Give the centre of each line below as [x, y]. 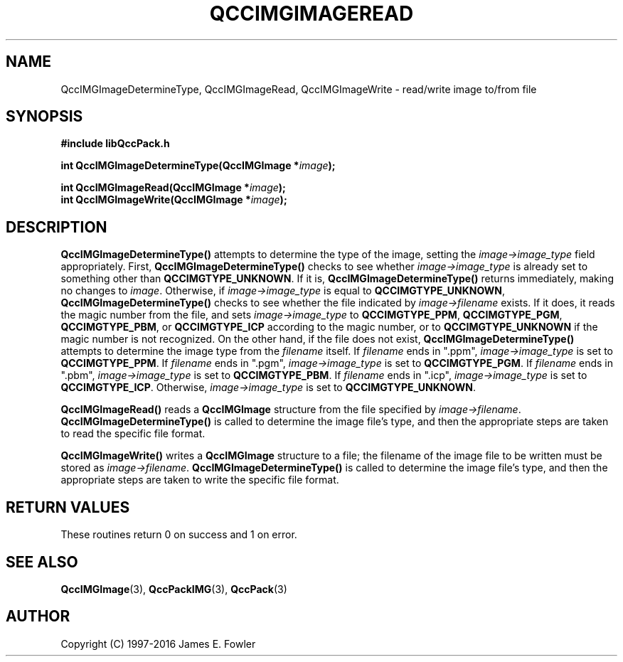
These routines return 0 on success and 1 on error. [179, 535]
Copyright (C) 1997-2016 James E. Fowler [158, 644]
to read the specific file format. [133, 434]
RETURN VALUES [68, 507]
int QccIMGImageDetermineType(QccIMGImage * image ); [198, 166]
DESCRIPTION [57, 227]
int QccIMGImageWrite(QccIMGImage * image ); [174, 200]
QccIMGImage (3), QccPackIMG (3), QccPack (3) [174, 589]
